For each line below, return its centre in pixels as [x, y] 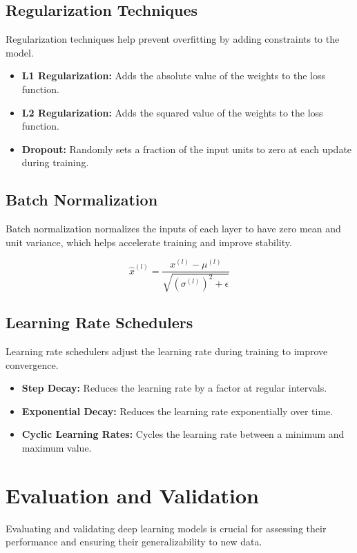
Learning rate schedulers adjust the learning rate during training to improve [167, 351]
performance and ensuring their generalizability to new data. [134, 542]
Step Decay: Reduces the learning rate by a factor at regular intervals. [174, 388]
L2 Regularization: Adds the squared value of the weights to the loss [172, 112]
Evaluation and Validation [132, 495]
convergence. [32, 364]
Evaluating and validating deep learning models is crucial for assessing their [166, 528]
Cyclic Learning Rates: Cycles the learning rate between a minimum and [183, 434]
